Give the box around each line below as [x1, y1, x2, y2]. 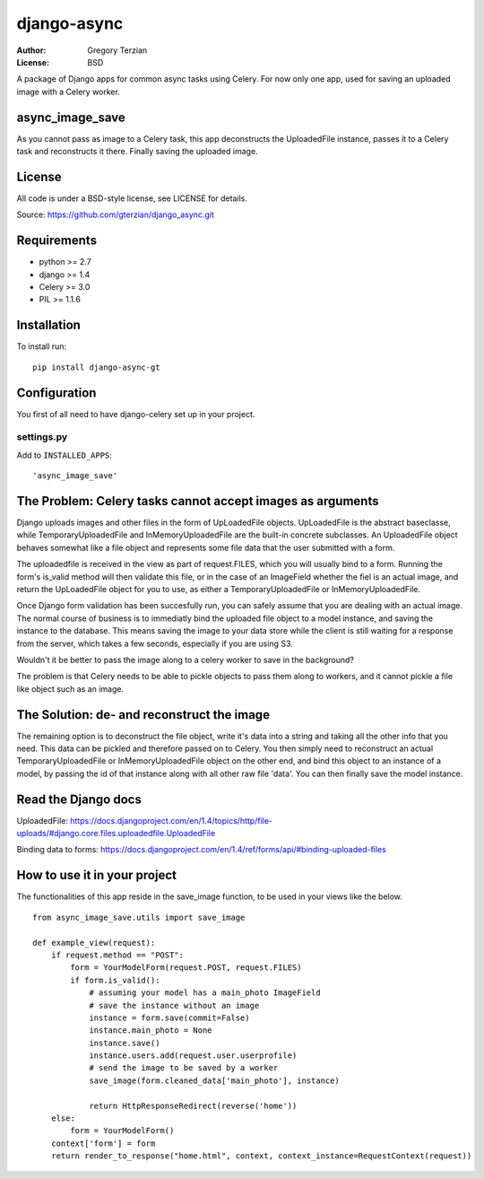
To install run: [16, 341, 67, 352]
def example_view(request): [32, 938, 156, 948]
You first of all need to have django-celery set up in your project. [16, 408, 255, 419]
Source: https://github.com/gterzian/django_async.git [16, 209, 214, 220]
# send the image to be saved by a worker [89, 1063, 279, 1073]
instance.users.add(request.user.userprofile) [89, 1051, 298, 1061]
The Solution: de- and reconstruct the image [16, 707, 271, 722]
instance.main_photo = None [89, 1026, 212, 1035]
